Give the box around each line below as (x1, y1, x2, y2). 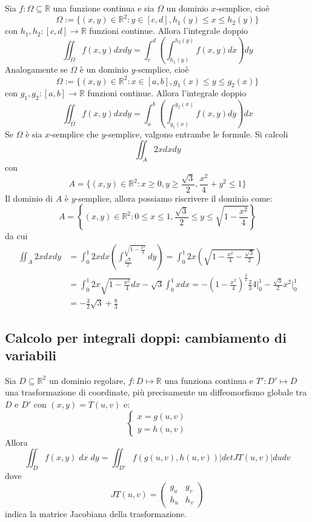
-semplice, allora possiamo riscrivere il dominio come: (75, 191, 273, 204)
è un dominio (79, 63, 128, 76)
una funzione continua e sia (53, 2, 154, 14)
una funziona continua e (164, 374, 254, 386)
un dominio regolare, (48, 374, 125, 386)
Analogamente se (5, 63, 68, 76)
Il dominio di (5, 191, 53, 204)
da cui (5, 230, 28, 242)
